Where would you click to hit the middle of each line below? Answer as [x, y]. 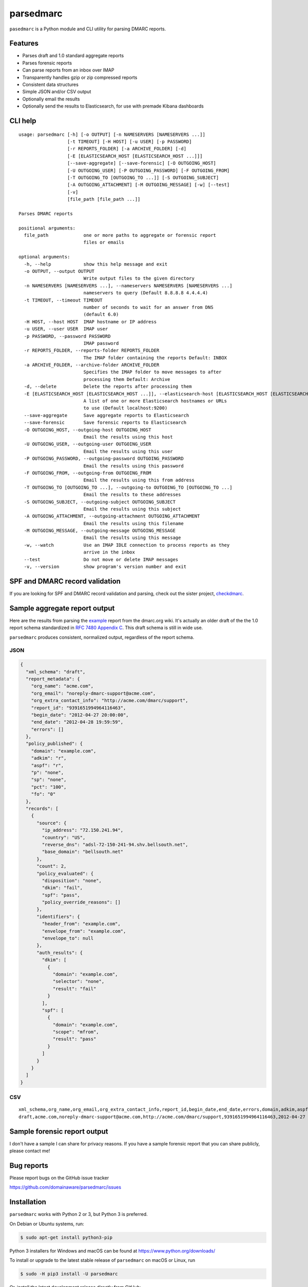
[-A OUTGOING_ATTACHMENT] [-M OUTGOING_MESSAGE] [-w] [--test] [148, 185]
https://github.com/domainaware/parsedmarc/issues [65, 1187]
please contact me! [30, 1151]
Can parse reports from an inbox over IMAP [68, 70]
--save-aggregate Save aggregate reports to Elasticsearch [107, 415]
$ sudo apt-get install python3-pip [66, 1237]
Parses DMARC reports [46, 213]
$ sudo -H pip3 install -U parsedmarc [69, 1274]
